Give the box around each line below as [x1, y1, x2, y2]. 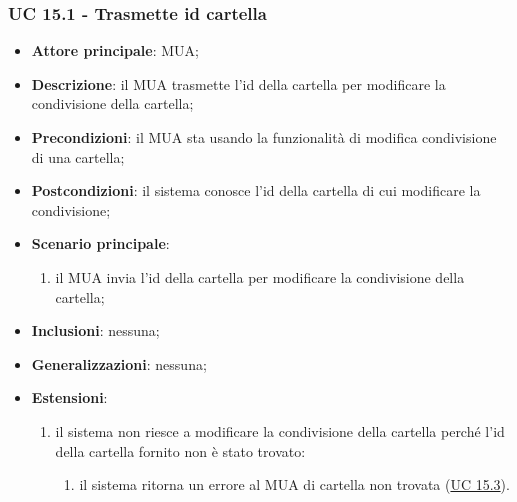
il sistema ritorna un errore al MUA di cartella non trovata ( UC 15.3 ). [79, 474, 510, 495]
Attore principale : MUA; [31, 40, 199, 61]
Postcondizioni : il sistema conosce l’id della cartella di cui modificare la [31, 180, 481, 201]
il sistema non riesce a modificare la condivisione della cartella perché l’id [55, 420, 505, 441]
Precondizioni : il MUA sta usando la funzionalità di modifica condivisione [31, 127, 497, 147]
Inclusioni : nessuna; [31, 320, 160, 341]
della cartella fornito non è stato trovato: [55, 440, 306, 461]
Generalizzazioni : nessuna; [31, 353, 207, 374]
